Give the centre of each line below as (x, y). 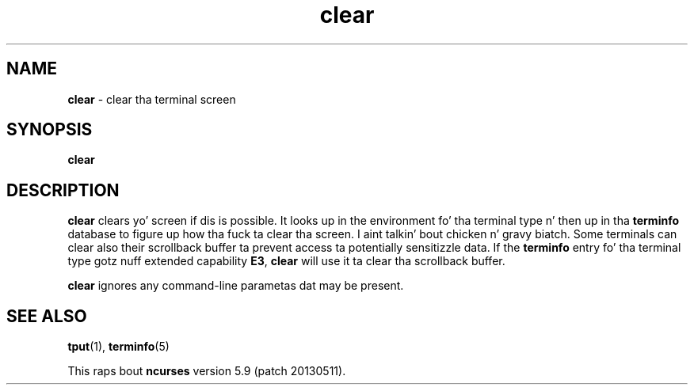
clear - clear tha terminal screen (152, 99)
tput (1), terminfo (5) (118, 347)
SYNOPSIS (50, 130)
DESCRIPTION (63, 190)
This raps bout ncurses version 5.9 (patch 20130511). (207, 371)
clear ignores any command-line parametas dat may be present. (236, 286)
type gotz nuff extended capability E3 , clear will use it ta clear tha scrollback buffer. (286, 261)
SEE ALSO (47, 316)
